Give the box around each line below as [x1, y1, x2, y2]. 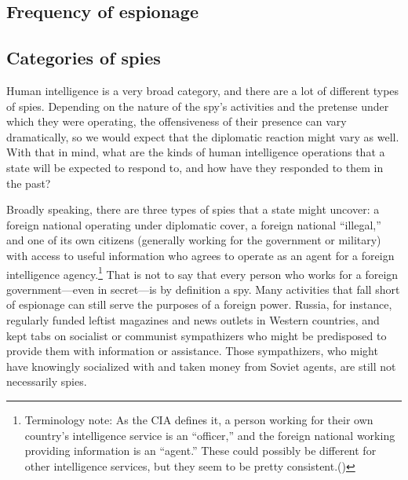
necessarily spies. [6, 373, 87, 390]
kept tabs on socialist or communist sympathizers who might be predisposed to [6, 327, 387, 343]
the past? [6, 174, 51, 191]
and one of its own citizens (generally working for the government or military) [6, 232, 381, 248]
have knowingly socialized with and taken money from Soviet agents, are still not [6, 357, 396, 374]
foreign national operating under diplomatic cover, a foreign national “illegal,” [6, 216, 381, 233]
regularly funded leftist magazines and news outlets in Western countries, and [6, 311, 380, 328]
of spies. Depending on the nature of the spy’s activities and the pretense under [6, 97, 389, 114]
